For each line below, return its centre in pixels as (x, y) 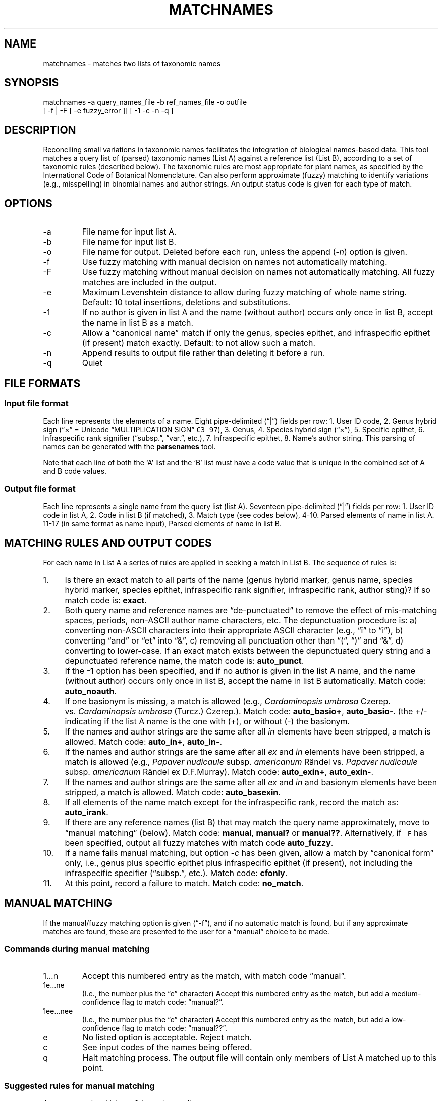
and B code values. (75, 471)
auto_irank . (87, 812)
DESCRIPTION (40, 130)
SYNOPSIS (32, 83)
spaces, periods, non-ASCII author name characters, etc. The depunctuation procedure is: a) (241, 620)
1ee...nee (58, 1011)
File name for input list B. (129, 242)
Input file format (36, 403)
